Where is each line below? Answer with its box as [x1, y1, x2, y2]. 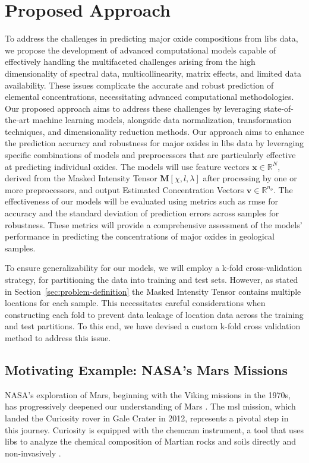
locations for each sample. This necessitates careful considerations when [5, 297, 266, 309]
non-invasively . [5, 446, 61, 459]
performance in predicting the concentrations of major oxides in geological [5, 230, 275, 242]
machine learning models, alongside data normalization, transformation [32, 114, 292, 126]
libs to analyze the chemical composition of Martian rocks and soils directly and [5, 435, 297, 448]
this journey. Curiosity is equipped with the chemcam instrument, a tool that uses [5, 423, 304, 436]
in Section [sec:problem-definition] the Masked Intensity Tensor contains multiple [5, 285, 301, 297]
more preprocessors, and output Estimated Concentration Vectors [5, 183, 244, 196]
